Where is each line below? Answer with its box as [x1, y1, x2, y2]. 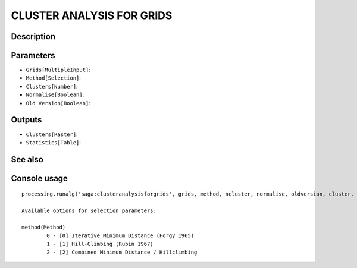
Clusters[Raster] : [26, 131, 78, 138]
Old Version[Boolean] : [26, 99, 90, 106]
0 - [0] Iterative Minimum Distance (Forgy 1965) [46, 232, 195, 239]
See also [11, 155, 44, 165]
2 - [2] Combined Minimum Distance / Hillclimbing [46, 249, 198, 256]
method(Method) [21, 223, 66, 231]
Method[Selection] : [26, 74, 82, 81]
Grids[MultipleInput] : [26, 66, 90, 74]
